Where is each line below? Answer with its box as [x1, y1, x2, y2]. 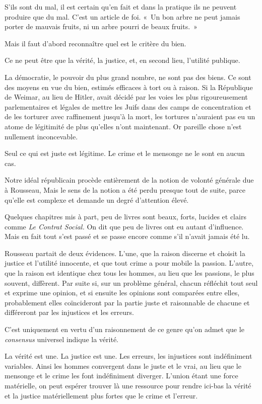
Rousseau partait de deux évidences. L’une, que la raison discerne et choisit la [5, 248, 245, 258]
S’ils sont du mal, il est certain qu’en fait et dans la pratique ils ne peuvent [5, 2, 237, 12]
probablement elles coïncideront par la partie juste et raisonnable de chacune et [5, 297, 250, 307]
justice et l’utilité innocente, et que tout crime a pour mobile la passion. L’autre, [5, 258, 254, 268]
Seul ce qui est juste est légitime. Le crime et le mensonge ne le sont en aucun [5, 148, 245, 158]
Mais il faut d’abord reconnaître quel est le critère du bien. [5, 38, 186, 48]
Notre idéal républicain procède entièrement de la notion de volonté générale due [5, 175, 254, 185]
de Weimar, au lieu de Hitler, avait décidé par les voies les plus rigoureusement [5, 92, 248, 102]
